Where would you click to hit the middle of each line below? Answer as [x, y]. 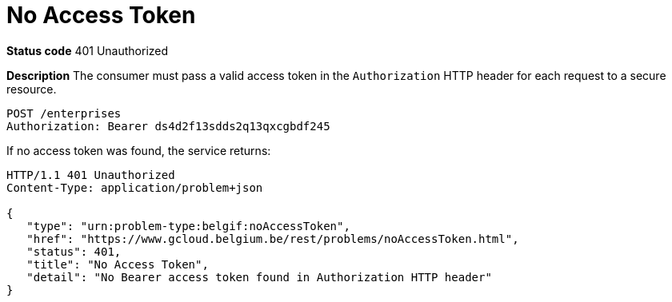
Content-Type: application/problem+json [135, 187]
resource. [32, 89]
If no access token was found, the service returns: [139, 150]
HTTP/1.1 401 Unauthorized [91, 175]
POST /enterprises [64, 113]
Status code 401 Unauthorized [88, 50]
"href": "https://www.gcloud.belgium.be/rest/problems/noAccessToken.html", [273, 238]
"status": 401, [74, 251]
